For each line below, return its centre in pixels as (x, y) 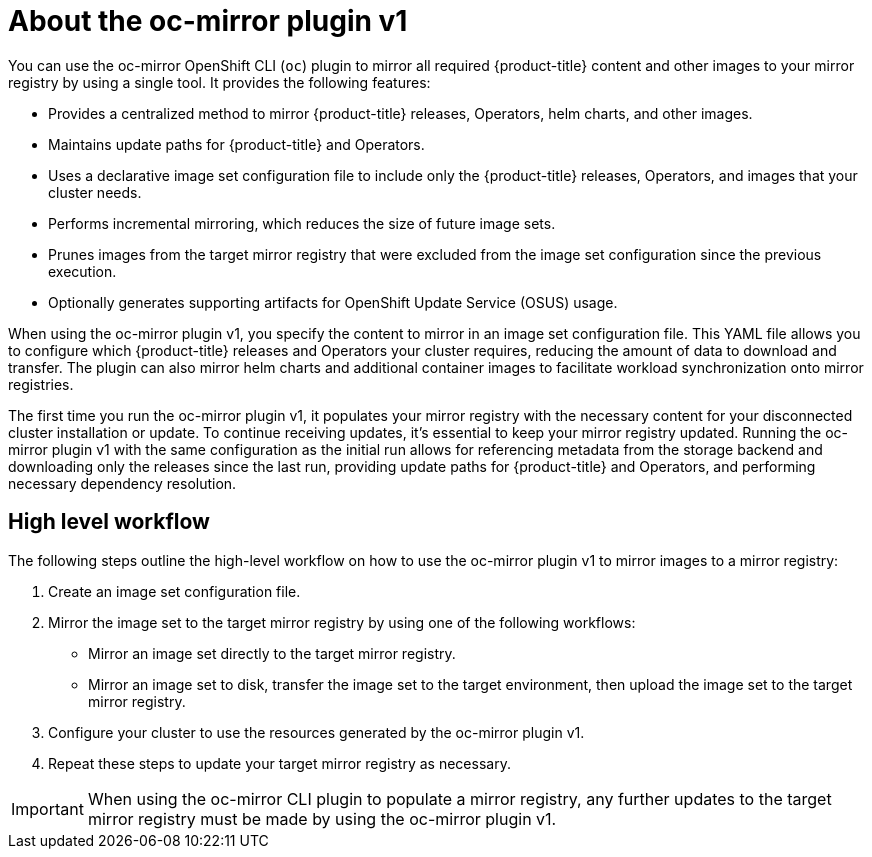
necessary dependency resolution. (122, 483)
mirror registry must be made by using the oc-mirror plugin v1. (322, 818)
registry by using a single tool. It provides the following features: (219, 82)
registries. (41, 384)
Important (47, 808)
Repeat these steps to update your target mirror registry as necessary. (279, 763)
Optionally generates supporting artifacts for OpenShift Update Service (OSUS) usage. (333, 302)
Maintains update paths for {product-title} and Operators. (236, 144)
